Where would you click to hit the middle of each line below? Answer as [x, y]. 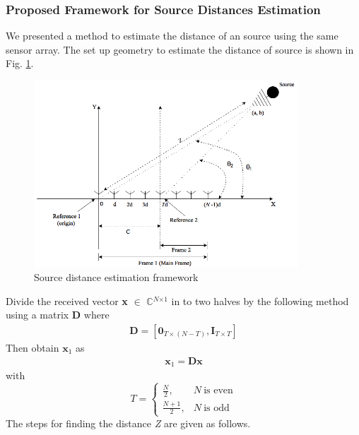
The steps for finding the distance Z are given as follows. [128, 423]
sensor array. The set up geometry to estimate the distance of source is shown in [180, 49]
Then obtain [33, 347]
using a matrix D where [58, 315]
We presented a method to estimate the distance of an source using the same [172, 36]
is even [218, 391]
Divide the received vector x [67, 300]
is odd [217, 408]
